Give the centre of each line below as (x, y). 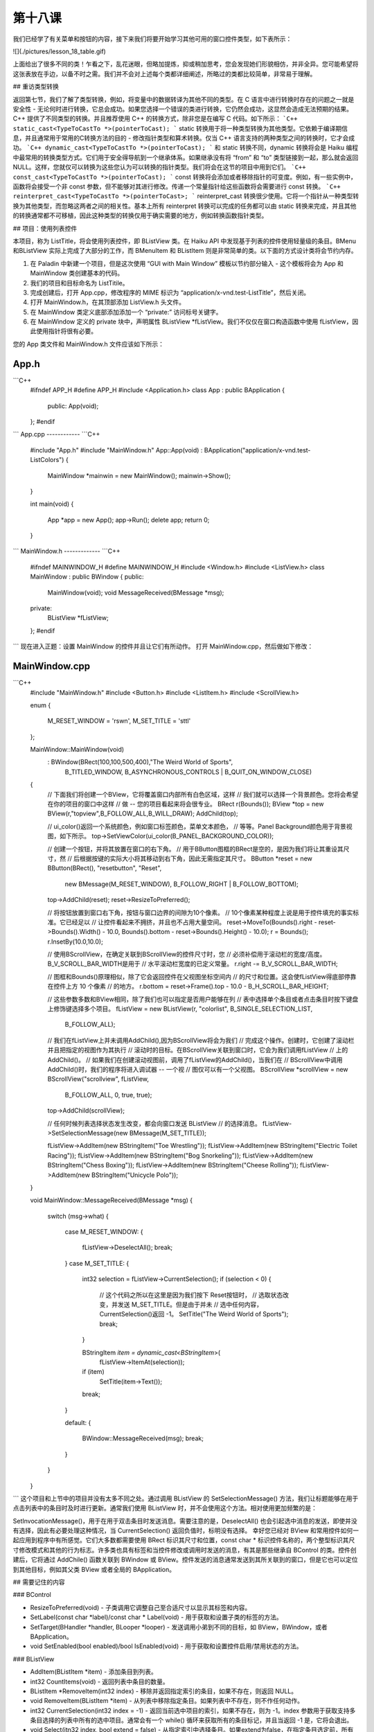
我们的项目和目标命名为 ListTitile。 (79, 283)
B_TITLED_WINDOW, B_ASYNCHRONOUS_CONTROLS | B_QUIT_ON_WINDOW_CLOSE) (188, 772)
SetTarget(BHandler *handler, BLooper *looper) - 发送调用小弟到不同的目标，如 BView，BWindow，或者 (179, 1627)
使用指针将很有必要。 (66, 331)
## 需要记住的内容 (39, 1582)
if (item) (93, 1372)
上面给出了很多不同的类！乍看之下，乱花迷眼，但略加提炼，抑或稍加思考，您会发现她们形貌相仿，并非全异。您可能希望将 (186, 64)
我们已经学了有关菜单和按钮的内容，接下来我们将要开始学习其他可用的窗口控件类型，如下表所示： (152, 39)
